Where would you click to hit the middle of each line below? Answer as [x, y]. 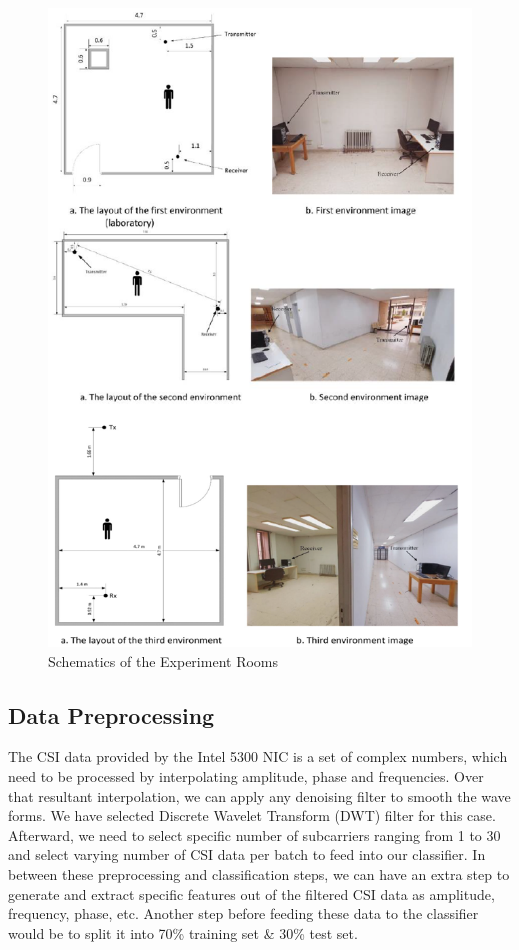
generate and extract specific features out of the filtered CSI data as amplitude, [251, 893]
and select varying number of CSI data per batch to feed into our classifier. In [247, 854]
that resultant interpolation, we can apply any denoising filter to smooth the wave [259, 795]
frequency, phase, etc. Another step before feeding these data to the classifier [243, 913]
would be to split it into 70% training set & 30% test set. [183, 932]
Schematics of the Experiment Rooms [163, 660]
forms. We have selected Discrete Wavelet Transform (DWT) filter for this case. [252, 815]
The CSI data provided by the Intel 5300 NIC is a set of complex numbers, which [258, 756]
